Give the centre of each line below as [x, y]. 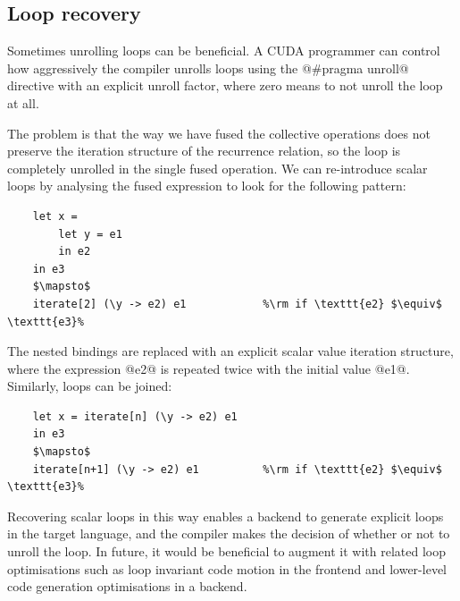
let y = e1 [90, 234]
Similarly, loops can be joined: [90, 386]
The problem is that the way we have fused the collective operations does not [219, 133]
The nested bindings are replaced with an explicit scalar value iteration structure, [230, 351]
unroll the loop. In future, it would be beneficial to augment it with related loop [226, 551]
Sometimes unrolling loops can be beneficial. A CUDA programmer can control [224, 51]
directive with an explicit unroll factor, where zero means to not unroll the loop [225, 85]
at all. [23, 102]
